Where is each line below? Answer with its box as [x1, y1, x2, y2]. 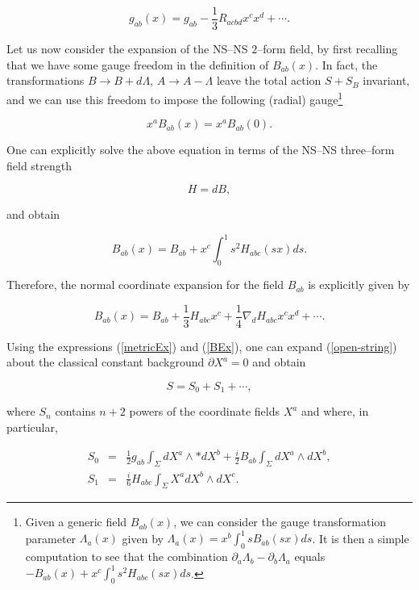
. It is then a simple [312, 529, 409, 546]
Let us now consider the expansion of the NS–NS [6, 40, 248, 57]
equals [294, 548, 326, 565]
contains [55, 403, 96, 420]
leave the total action [216, 72, 322, 89]
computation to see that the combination [25, 548, 228, 565]
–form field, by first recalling [257, 40, 398, 57]
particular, [6, 419, 58, 436]
